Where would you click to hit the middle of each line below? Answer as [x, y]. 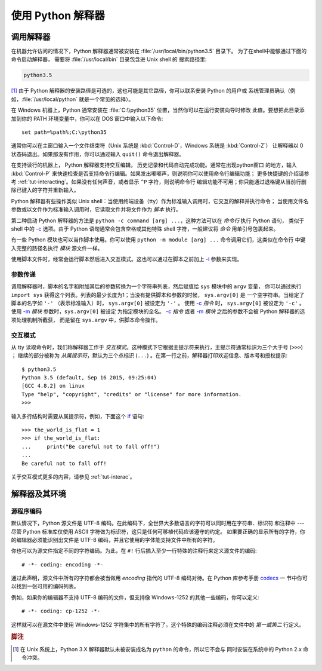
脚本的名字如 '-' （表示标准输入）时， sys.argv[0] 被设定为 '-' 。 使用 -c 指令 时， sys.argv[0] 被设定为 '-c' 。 [158, 303]
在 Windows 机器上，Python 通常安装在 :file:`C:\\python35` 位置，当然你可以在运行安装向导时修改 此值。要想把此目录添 [158, 110]
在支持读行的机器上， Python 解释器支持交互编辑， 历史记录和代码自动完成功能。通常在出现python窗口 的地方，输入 [154, 165]
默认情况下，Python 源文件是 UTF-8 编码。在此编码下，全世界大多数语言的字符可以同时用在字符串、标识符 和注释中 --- [158, 523]
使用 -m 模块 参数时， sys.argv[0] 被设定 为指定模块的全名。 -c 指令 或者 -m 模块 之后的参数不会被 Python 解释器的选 [158, 311]
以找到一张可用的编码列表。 [45, 586]
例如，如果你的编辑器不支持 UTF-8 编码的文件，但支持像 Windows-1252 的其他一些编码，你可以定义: [135, 597]
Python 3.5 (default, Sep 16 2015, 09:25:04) [89, 378]
